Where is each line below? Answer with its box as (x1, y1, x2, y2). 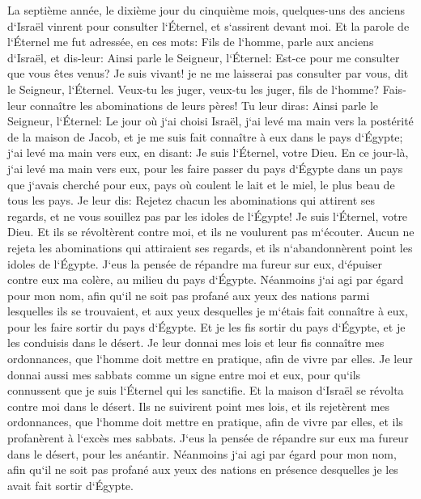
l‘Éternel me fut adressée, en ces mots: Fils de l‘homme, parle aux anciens (7, 33, 374, 50)
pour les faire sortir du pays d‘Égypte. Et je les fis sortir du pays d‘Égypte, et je (7, 318, 406, 335)
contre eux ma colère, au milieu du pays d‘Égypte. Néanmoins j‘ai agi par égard (7, 271, 404, 288)
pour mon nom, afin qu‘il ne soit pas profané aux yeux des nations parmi (7, 286, 370, 303)
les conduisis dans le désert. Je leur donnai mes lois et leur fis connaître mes (7, 334, 385, 351)
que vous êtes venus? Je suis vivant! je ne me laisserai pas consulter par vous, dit (7, 65, 409, 82)
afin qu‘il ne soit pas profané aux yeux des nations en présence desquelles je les (7, 461, 398, 478)
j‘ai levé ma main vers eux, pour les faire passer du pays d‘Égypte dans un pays (7, 159, 403, 176)
